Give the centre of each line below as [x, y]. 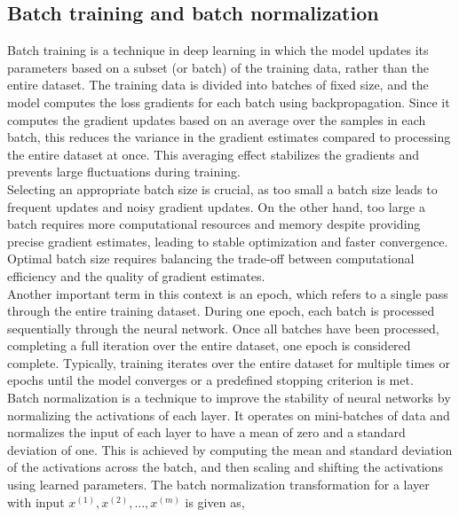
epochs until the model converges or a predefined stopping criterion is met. [210, 380]
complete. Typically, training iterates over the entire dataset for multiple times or [229, 362]
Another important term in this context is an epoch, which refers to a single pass [228, 293]
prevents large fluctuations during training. [124, 172]
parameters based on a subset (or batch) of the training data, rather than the [218, 67]
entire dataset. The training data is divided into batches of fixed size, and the [218, 85]
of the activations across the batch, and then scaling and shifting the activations [225, 467]
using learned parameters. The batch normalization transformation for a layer [218, 485]
